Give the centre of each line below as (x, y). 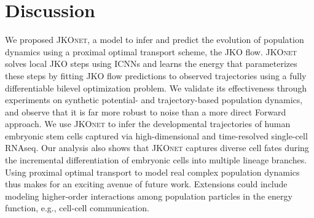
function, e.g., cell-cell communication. (77, 208)
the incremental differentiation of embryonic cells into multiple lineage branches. (156, 160)
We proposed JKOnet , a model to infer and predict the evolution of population (155, 40)
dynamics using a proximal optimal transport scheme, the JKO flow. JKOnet (151, 51)
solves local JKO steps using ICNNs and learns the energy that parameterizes (151, 64)
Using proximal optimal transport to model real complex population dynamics (152, 172)
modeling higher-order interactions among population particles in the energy (149, 196)
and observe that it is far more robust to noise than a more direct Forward (146, 111)
